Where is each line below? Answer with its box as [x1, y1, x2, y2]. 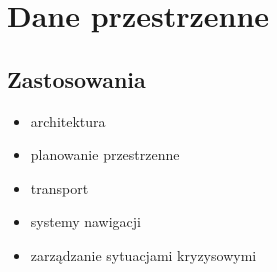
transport [30, 177, 89, 198]
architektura [30, 110, 106, 131]
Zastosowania [7, 63, 146, 94]
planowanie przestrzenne [30, 144, 180, 165]
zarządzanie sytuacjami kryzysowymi [30, 244, 257, 265]
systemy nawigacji [30, 211, 141, 232]
